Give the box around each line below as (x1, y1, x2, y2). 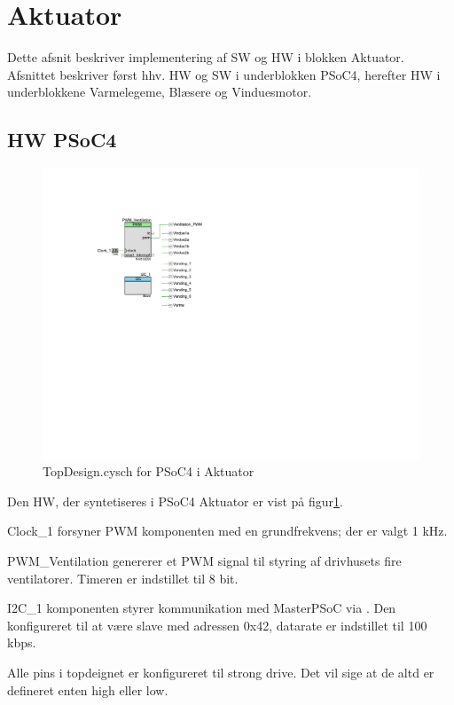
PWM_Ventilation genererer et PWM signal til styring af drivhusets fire (7, 552, 402, 569)
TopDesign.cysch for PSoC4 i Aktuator (43, 462, 254, 481)
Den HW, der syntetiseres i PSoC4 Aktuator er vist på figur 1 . (7, 491, 343, 510)
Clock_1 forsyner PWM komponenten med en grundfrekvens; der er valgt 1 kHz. (7, 521, 448, 540)
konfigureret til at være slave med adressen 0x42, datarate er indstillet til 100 (7, 615, 427, 634)
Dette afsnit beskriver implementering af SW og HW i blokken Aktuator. (7, 48, 404, 67)
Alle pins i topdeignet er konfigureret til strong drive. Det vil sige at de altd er (7, 662, 434, 681)
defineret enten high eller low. (7, 680, 168, 699)
